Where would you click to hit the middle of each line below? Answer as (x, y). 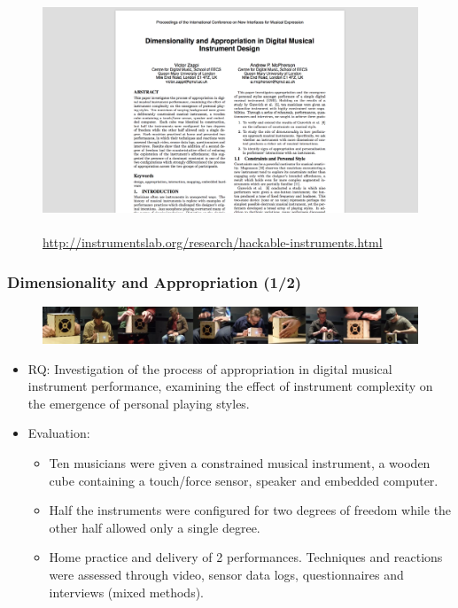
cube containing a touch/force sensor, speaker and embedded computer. (244, 480)
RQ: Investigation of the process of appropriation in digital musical (210, 368)
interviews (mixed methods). (127, 592)
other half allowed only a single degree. (155, 527)
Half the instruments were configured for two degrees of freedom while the (250, 510)
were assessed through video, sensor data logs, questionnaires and (226, 574)
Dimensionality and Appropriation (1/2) (155, 281)
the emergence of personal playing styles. (139, 403)
